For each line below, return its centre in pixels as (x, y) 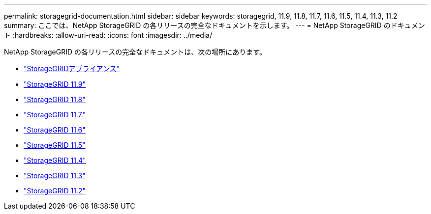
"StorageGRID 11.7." (55, 115)
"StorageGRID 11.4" (55, 160)
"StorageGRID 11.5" (55, 145)
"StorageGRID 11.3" (55, 175)
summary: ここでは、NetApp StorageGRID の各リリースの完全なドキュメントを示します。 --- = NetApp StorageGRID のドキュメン (215, 25)
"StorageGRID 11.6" (55, 130)
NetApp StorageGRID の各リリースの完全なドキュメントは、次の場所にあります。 (135, 52)
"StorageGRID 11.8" (55, 99)
